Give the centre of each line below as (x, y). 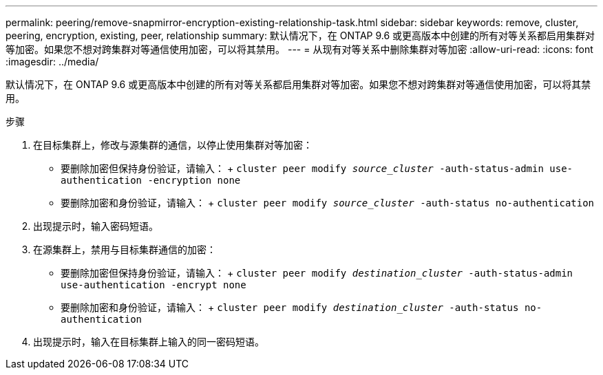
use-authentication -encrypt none (154, 285)
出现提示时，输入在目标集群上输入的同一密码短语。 (149, 342)
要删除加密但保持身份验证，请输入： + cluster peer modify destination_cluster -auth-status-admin (317, 273)
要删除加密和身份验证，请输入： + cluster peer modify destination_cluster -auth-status (290, 307)
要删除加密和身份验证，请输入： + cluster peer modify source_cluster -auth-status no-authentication (328, 203)
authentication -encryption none (151, 180)
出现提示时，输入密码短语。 (96, 226)
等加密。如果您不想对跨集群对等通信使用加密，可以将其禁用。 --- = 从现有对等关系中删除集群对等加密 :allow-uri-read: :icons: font (299, 49)
